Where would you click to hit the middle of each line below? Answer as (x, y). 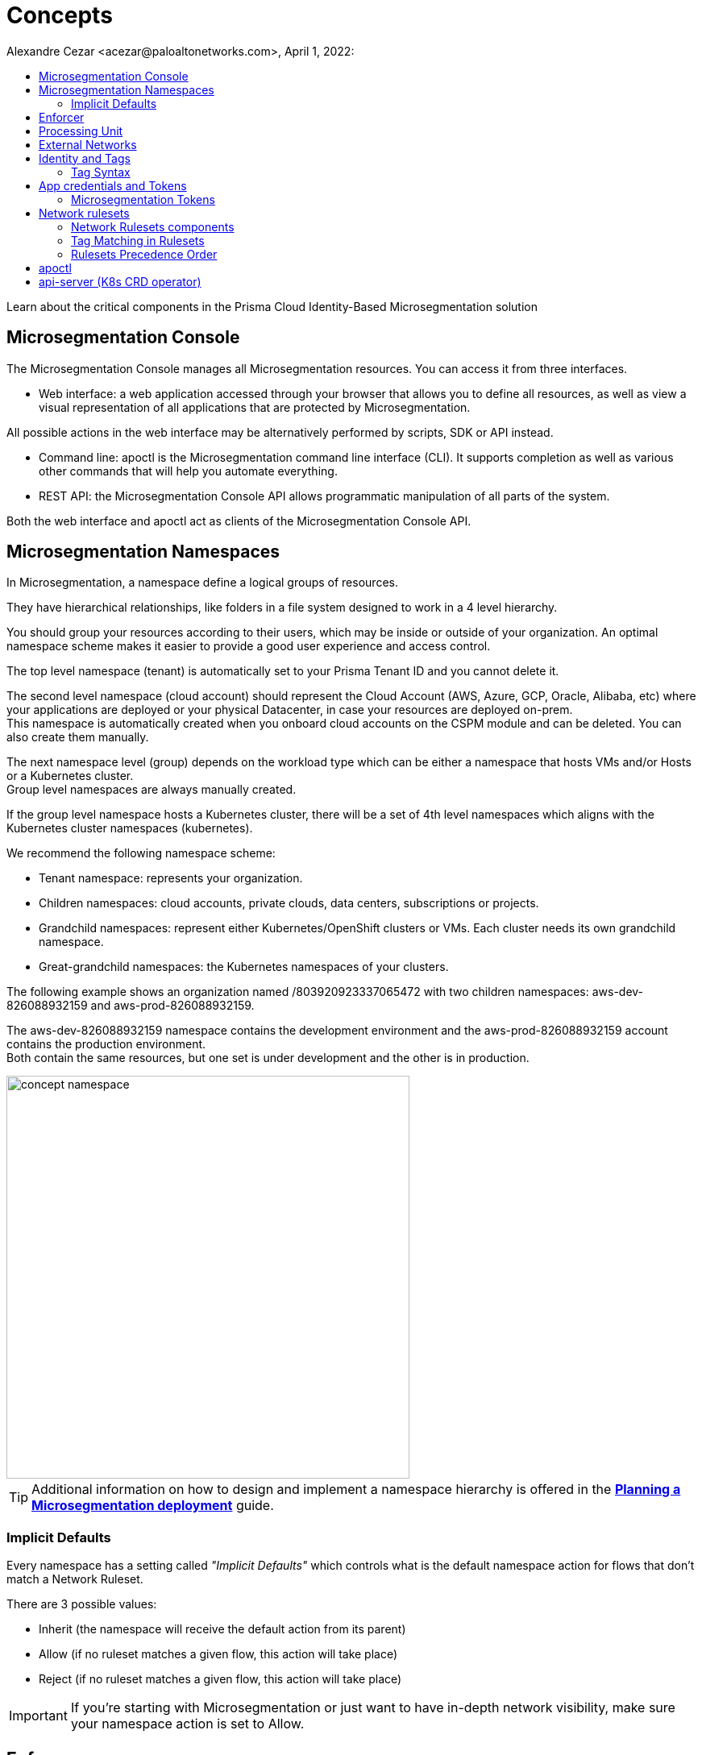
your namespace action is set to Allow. (187, 1724)
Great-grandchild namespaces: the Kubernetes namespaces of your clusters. (244, 967)
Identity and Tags (85, 158)
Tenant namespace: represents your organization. (171, 878)
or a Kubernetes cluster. (70, 776)
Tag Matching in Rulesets (138, 240)
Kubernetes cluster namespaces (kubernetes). (130, 828)
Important (38, 1716)
